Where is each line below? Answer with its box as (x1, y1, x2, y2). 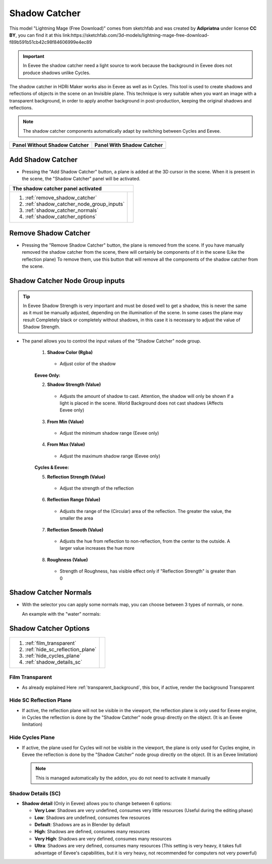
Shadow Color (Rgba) (47, 349, 93, 355)
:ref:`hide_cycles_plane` (25, 652, 82, 659)
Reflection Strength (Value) (47, 474, 106, 480)
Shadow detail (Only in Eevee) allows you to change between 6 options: (22, 800, 172, 807)
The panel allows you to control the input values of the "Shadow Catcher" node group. (22, 338, 201, 344)
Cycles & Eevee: (34, 465, 69, 471)
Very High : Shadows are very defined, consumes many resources (34, 835, 172, 842)
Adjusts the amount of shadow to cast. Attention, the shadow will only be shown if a (59, 393, 234, 399)
